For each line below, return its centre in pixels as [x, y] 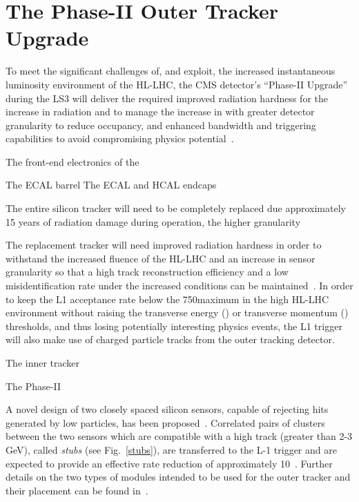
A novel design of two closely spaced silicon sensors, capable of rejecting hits [167, 409]
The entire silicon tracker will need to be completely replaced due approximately [176, 208]
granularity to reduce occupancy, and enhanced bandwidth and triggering [161, 125]
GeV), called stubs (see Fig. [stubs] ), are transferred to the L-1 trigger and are [171, 449]
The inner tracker [43, 363]
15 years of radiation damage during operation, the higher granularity [153, 221]
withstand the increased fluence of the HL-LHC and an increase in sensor [161, 258]
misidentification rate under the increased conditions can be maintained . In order [179, 286]
